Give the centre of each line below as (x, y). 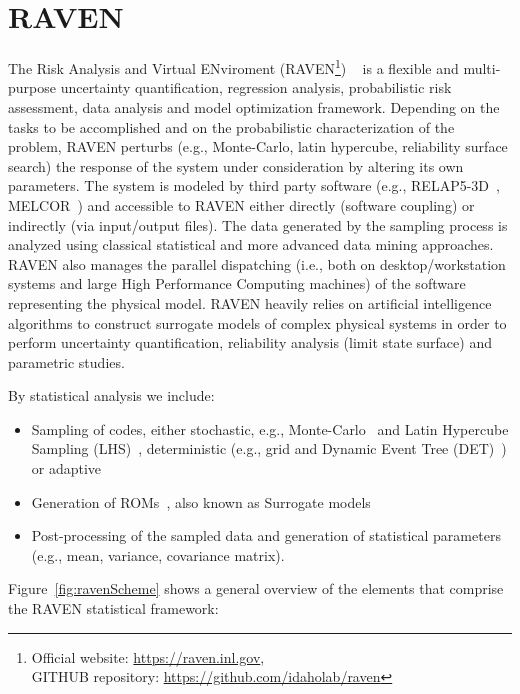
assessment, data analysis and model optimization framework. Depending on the (254, 106)
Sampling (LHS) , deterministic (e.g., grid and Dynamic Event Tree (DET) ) (269, 448)
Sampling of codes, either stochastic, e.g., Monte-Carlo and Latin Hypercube (270, 428)
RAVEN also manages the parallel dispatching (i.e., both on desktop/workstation (257, 263)
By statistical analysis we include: (111, 395)
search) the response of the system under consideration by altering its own (236, 165)
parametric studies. (66, 361)
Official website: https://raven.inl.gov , (148, 656)
